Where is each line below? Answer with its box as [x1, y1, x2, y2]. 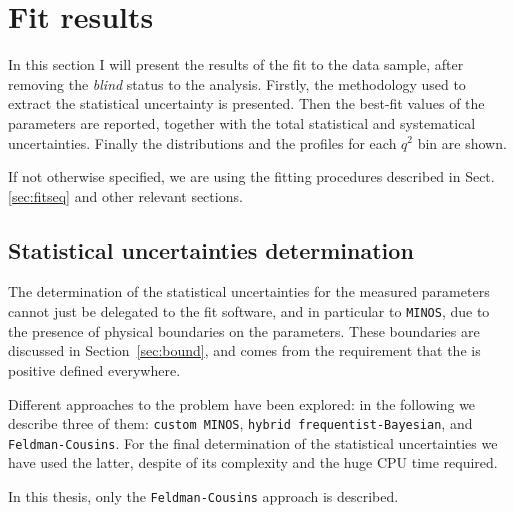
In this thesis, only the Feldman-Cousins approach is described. [8, 486, 399, 507]
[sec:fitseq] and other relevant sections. [8, 185, 243, 206]
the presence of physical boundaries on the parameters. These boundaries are [8, 320, 480, 341]
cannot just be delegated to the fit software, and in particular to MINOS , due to [8, 301, 490, 322]
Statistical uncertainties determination [8, 234, 414, 265]
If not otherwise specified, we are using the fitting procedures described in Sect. [8, 166, 495, 187]
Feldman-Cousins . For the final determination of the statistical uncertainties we [8, 432, 498, 453]
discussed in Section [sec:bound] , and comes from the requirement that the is [8, 340, 481, 361]
